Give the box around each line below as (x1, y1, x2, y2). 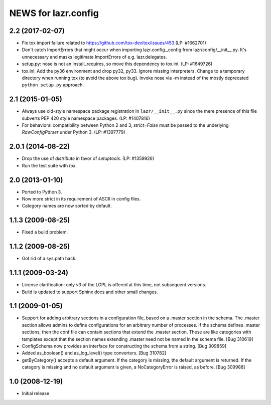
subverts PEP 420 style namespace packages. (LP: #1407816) (22, 115, 151, 121)
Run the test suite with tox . (22, 162, 77, 168)
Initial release (22, 390, 50, 396)
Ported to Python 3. (22, 188, 62, 195)
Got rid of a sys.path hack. (22, 256, 77, 262)
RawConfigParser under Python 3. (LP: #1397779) (22, 129, 125, 135)
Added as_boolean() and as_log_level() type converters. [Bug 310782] (22, 350, 167, 356)
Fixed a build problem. (22, 229, 68, 235)
